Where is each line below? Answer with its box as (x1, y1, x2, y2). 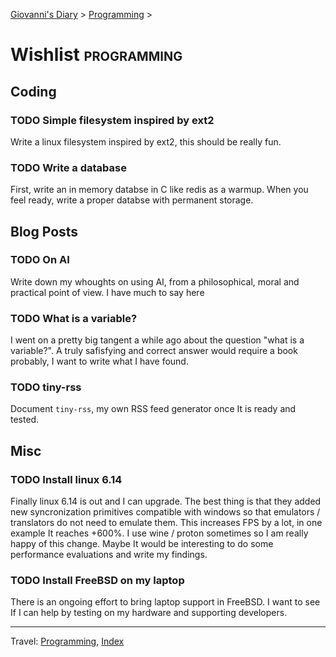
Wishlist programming (10, 44, 183, 66)
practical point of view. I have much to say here (10, 286, 205, 298)
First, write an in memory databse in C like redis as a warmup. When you (10, 184, 309, 196)
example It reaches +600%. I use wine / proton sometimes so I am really (10, 527, 309, 539)
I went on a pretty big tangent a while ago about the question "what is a (10, 334, 305, 346)
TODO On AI (10, 253, 70, 267)
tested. (10, 414, 40, 426)
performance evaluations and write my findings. (10, 549, 208, 561)
